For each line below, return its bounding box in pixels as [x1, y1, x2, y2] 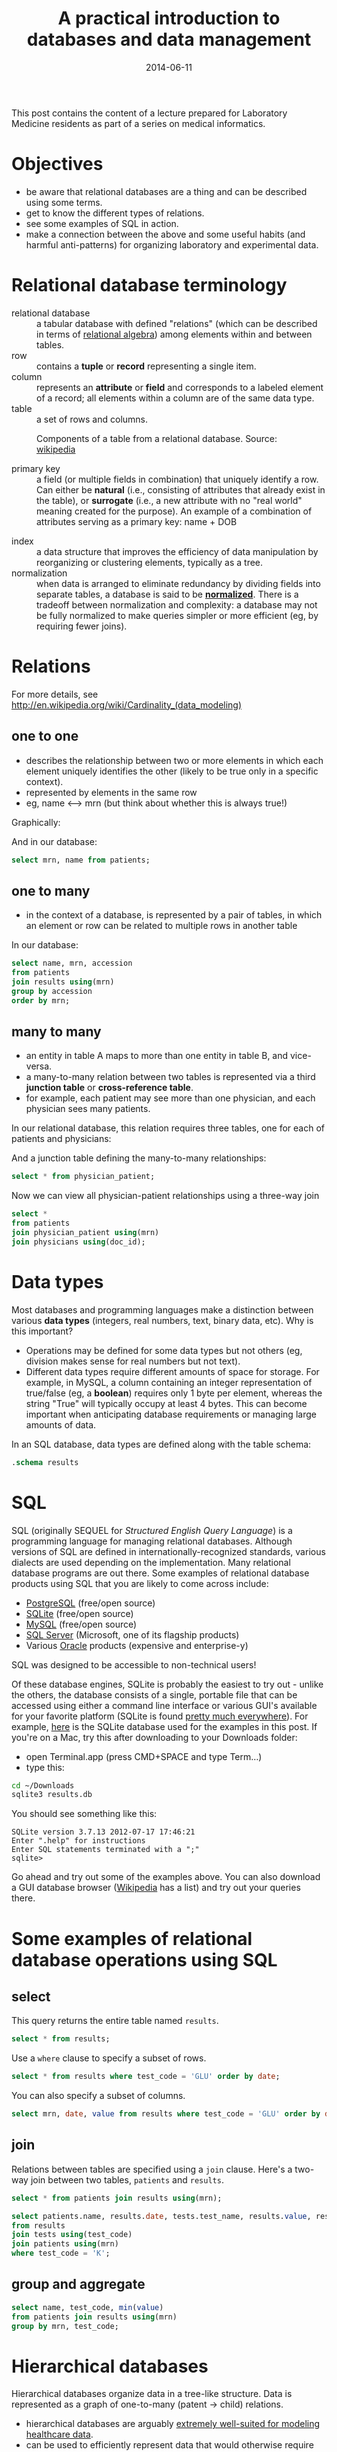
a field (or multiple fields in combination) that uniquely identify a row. [36, 473, 319, 485]
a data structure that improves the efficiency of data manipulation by [36, 545, 319, 557]
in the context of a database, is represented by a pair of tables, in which [25, 909, 323, 921]
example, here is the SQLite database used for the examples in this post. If [11, 1720, 318, 1732]
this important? [11, 1325, 74, 1337]
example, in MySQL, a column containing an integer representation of [25, 1376, 313, 1388]
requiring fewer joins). [36, 620, 128, 632]
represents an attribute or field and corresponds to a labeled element [36, 381, 324, 393]
